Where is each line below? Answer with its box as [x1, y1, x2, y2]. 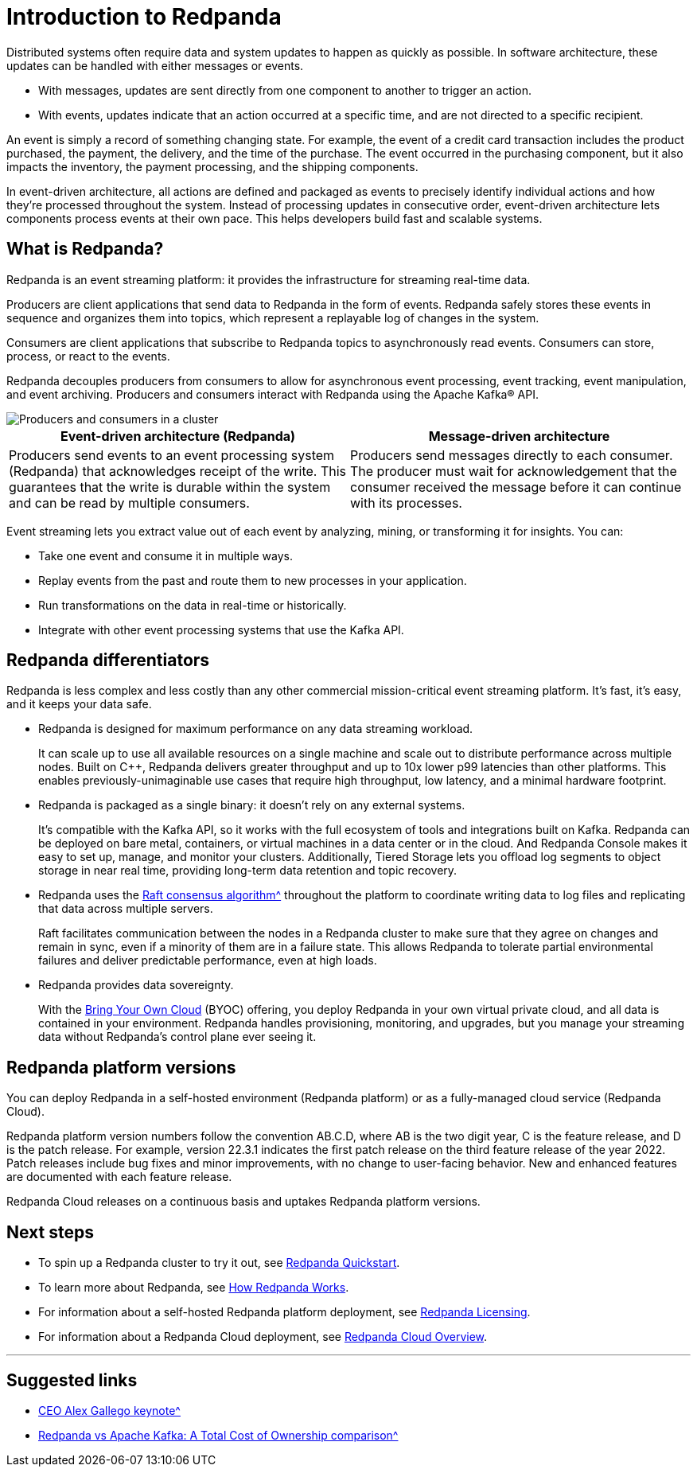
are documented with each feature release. [6, 1170, 232, 1184]
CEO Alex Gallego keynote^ [38, 1403, 181, 1417]
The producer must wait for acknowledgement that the [350, 462, 677, 479]
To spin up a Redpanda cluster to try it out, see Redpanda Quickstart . [38, 1256, 400, 1270]
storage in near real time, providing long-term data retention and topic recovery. [38, 863, 458, 878]
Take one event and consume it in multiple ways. [38, 548, 293, 563]
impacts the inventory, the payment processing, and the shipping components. [6, 159, 419, 173]
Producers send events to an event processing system [9, 446, 335, 463]
